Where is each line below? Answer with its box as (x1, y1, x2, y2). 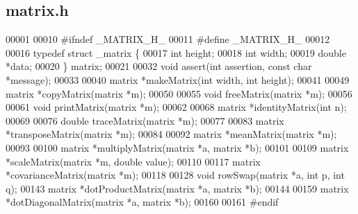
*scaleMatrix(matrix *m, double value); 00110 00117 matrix (6, 154, 261, 168)
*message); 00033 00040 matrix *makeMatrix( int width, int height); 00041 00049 (6, 72, 350, 87)
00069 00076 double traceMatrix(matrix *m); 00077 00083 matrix (6, 113, 284, 127)
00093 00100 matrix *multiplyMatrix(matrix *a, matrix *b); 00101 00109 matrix (6, 140, 349, 154)
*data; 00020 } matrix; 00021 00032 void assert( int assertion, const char (6, 59, 312, 73)
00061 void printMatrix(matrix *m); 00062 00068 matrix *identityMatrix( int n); (6, 100, 347, 114)
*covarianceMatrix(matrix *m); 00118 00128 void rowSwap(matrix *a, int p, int (6, 168, 345, 182)
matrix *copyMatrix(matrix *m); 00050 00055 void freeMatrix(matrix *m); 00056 (6, 86, 352, 100)
